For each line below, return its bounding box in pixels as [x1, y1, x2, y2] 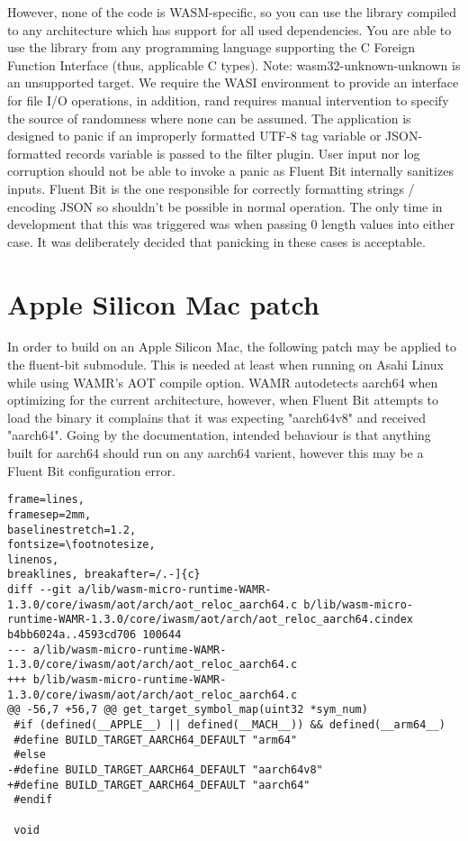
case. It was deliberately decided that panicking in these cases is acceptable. [7, 232, 426, 251]
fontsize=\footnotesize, [7, 538, 156, 552]
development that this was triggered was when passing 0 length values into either [7, 215, 455, 233]
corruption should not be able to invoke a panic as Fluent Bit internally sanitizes [7, 161, 454, 180]
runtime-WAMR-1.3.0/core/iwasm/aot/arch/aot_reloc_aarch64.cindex [7, 613, 414, 626]
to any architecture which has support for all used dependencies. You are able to [7, 20, 452, 39]
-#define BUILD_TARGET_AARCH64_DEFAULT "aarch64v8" [7, 763, 323, 776]
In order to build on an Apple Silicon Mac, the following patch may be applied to [7, 337, 457, 356]
